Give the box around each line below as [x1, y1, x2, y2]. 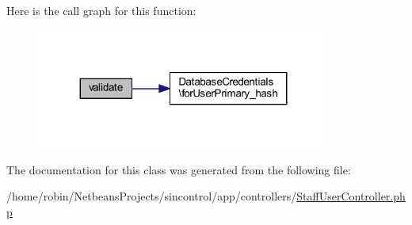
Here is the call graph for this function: [6, 2, 196, 18]
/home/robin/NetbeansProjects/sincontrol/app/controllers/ [6, 188, 297, 204]
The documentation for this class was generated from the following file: [6, 161, 351, 177]
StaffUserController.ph [296, 188, 406, 204]
